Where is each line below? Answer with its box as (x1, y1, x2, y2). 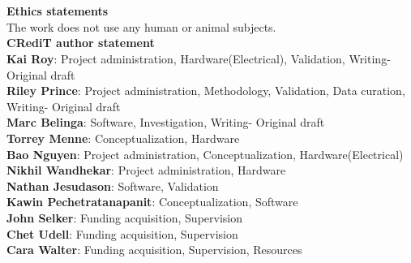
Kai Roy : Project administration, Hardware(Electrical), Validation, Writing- (6, 50, 391, 67)
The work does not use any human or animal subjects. (6, 18, 276, 35)
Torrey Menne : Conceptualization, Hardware (6, 129, 240, 146)
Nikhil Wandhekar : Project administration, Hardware (6, 162, 286, 179)
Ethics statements (6, 2, 109, 19)
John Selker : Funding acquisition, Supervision (6, 209, 242, 226)
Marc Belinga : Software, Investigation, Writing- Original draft (6, 114, 325, 131)
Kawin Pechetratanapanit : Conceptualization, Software (6, 193, 298, 210)
